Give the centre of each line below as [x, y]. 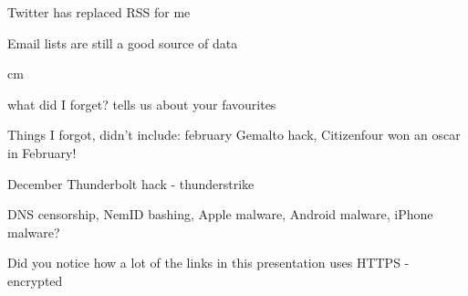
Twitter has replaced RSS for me [99, 12]
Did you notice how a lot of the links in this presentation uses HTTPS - [208, 263]
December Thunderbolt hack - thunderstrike [131, 183]
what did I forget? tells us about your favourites [142, 104]
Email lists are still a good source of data [123, 42]
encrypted [35, 280]
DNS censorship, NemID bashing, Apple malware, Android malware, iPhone [220, 214]
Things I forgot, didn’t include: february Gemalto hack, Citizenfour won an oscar [234, 135]
